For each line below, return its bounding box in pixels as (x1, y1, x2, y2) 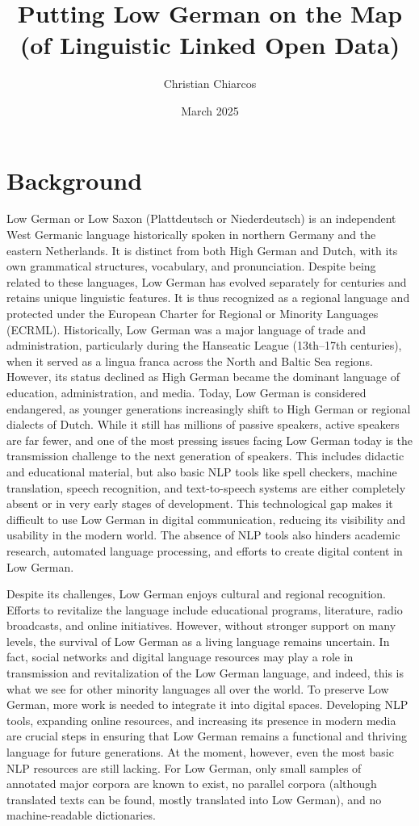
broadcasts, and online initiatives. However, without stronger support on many (6, 617, 396, 634)
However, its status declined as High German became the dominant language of (6, 368, 400, 385)
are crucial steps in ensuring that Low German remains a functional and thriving (6, 727, 407, 744)
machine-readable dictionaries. (6, 807, 156, 824)
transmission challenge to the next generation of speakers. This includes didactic (6, 447, 404, 464)
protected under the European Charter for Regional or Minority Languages (6, 305, 379, 321)
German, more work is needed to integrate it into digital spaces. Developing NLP (6, 696, 409, 713)
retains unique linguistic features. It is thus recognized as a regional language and (6, 289, 410, 306)
